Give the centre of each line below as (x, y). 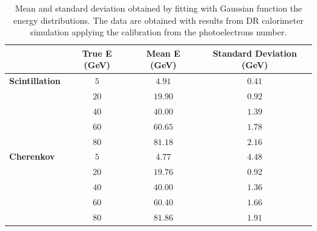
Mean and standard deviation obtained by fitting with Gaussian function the (158, 8)
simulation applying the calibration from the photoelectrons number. (158, 32)
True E (97, 53)
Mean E (163, 53)
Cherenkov (32, 156)
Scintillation (35, 81)
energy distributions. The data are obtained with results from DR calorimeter (158, 20)
